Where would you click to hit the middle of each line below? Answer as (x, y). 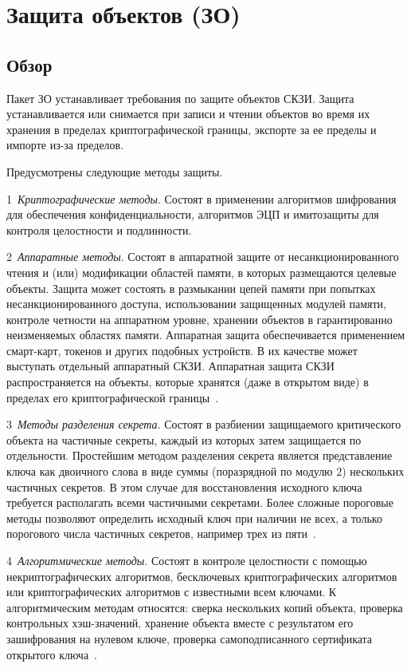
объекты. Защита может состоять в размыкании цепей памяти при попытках (191, 288)
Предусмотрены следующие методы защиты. (115, 171)
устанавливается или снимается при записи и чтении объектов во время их (188, 114)
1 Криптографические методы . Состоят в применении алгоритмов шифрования (202, 198)
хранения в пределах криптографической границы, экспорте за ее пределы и (192, 129)
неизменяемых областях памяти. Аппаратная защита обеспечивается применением (206, 335)
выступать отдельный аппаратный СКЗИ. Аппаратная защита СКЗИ (170, 366)
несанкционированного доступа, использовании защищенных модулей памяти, (196, 304)
